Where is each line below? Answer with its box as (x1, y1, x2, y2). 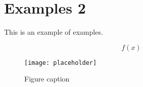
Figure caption (24, 73, 70, 84)
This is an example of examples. (4, 27, 103, 37)
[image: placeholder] (24, 59, 97, 66)
